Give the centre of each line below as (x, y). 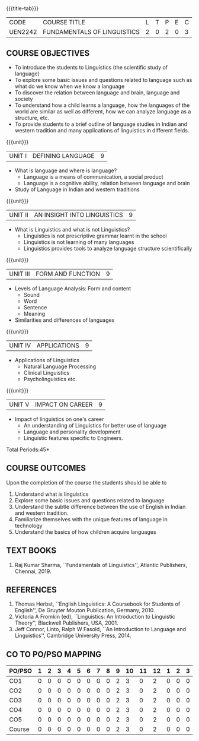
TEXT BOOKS (31, 551)
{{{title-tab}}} (23, 8)
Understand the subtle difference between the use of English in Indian (100, 506)
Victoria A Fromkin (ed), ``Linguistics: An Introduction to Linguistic (95, 617)
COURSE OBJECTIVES (48, 53)
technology (28, 525)
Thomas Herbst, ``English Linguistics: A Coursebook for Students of (97, 604)
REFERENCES (32, 590)
